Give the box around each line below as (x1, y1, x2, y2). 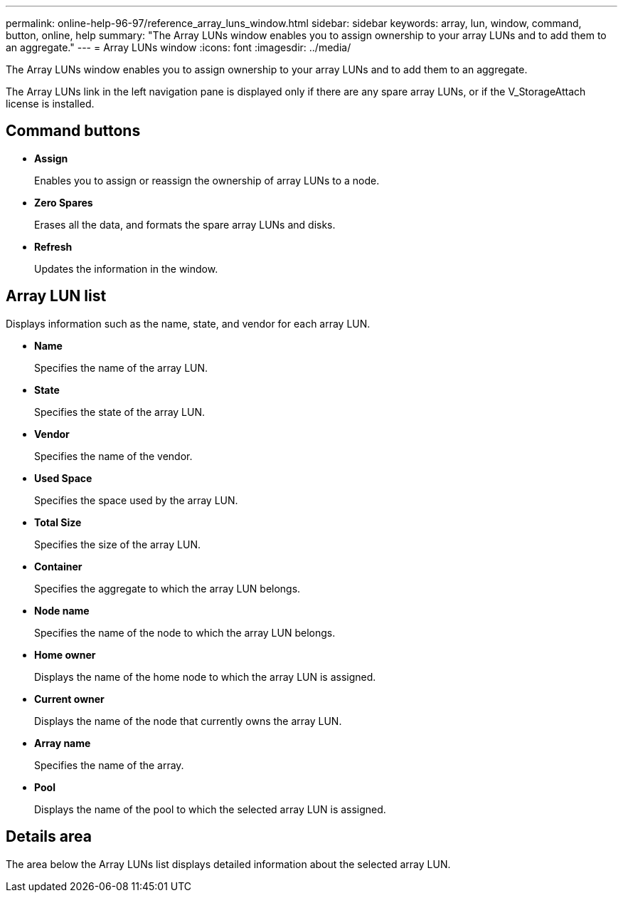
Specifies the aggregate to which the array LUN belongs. (34, 582, 301, 595)
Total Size (34, 516, 82, 528)
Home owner (34, 648, 96, 661)
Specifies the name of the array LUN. (34, 361, 208, 374)
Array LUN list (6, 287, 107, 306)
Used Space (34, 471, 92, 484)
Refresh (34, 240, 73, 253)
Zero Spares (34, 196, 93, 209)
